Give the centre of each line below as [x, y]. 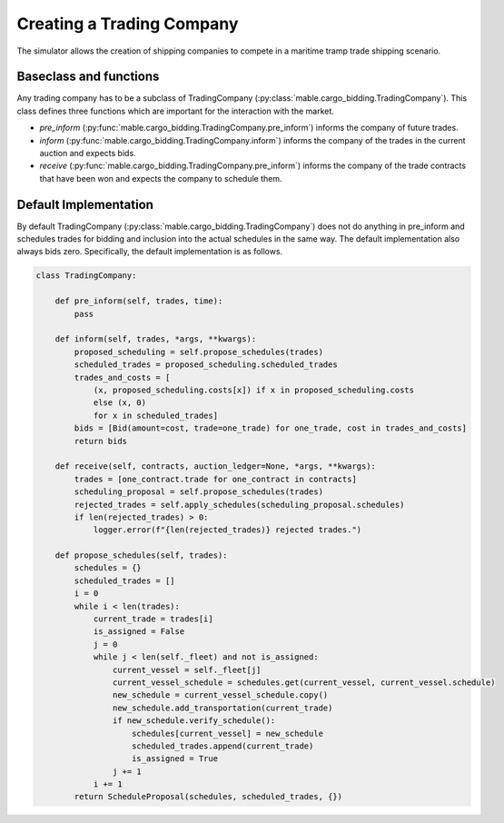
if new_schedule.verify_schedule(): [194, 721]
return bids [100, 441]
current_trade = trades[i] [153, 619]
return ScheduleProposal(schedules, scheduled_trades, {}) [208, 797]
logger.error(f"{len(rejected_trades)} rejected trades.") [227, 530]
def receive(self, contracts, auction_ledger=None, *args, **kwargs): [216, 466]
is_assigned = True [175, 759]
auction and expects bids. [88, 154]
